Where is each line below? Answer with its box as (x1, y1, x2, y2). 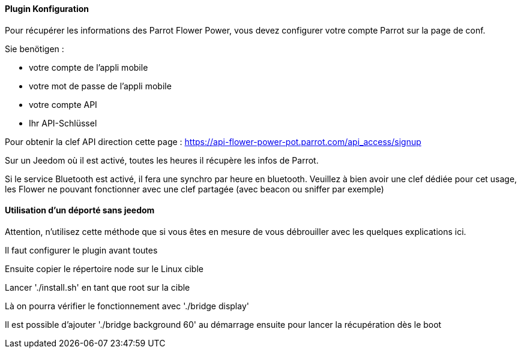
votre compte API (29, 99, 97, 110)
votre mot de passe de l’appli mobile (29, 80, 172, 91)
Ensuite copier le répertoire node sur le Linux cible (5, 263, 203, 274)
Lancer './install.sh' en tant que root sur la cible (5, 282, 190, 292)
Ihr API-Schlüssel (29, 117, 97, 128)
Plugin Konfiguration (5, 4, 89, 14)
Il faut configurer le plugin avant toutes (5, 245, 158, 255)
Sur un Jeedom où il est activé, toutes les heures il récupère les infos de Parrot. (5, 155, 319, 165)
